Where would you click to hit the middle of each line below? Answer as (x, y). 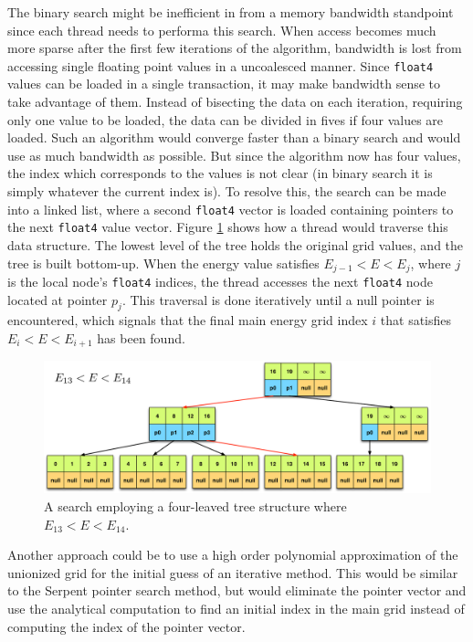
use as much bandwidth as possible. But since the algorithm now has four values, (234, 155)
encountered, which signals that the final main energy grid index (188, 320)
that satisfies (416, 320)
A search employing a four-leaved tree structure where (195, 505)
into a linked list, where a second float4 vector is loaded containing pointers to (231, 209)
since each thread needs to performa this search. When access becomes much (222, 30)
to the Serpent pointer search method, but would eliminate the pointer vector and (237, 590)
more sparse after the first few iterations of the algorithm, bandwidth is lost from (235, 48)
